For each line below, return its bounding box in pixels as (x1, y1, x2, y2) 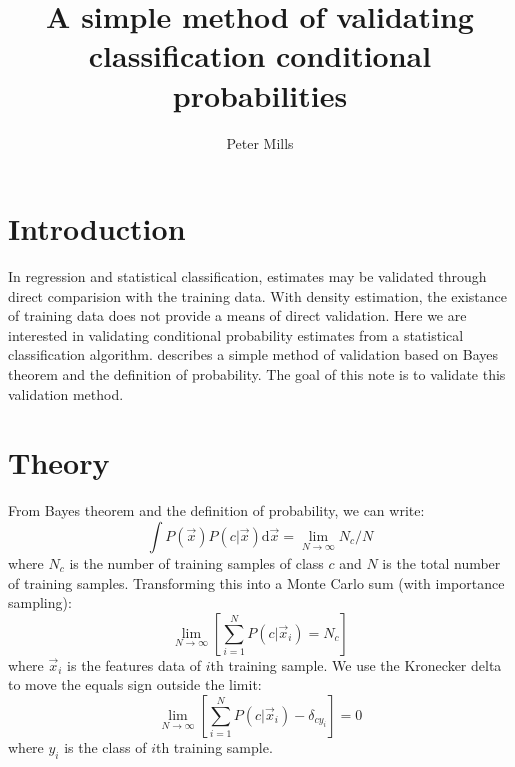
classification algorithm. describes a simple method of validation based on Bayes (8, 344, 499, 365)
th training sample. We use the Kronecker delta (210, 654, 502, 675)
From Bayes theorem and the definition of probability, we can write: (8, 500, 425, 521)
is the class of (64, 736, 147, 757)
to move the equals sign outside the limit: (8, 674, 262, 695)
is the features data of (67, 654, 202, 675)
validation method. (8, 383, 124, 404)
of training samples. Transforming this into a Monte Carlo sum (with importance (8, 572, 505, 593)
